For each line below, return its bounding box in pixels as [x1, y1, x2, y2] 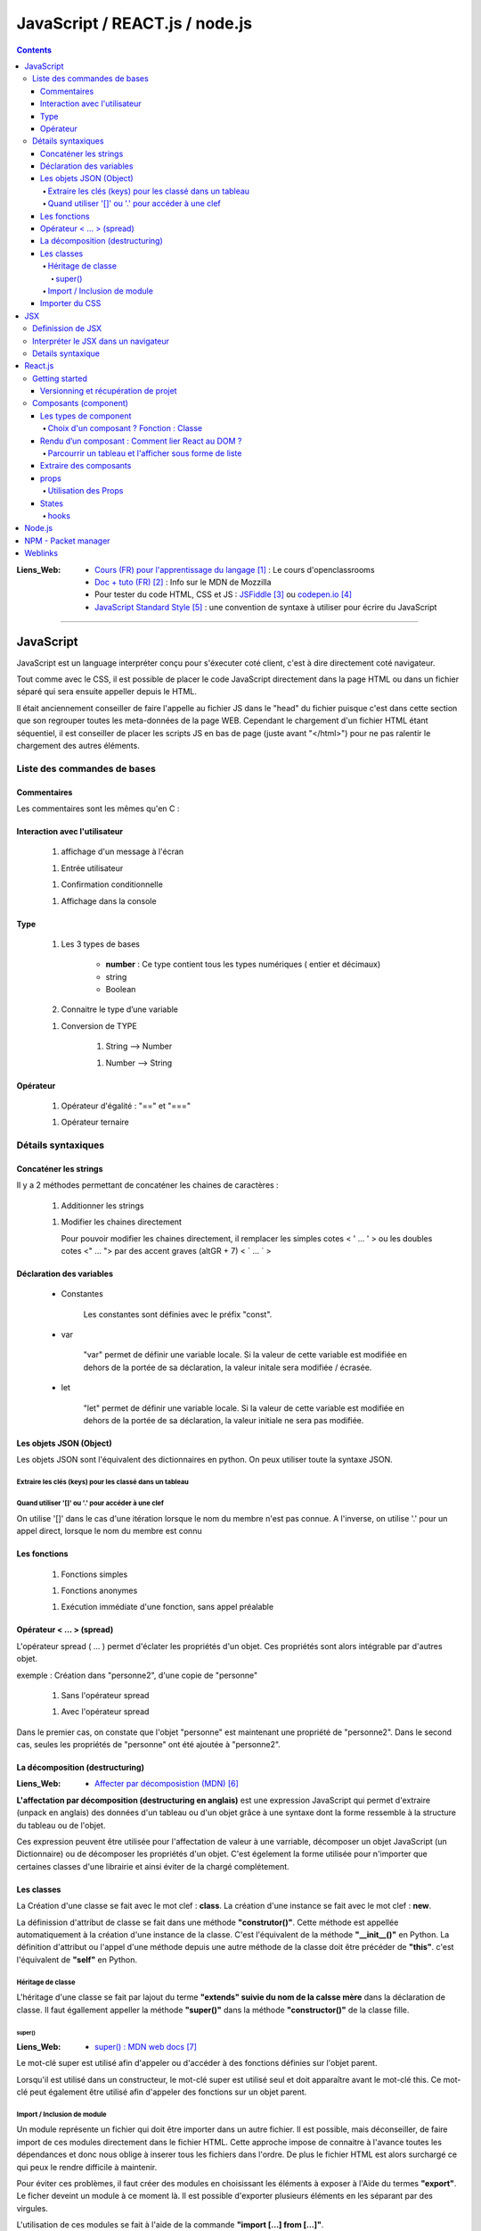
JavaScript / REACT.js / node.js [16, 13, 253, 33]
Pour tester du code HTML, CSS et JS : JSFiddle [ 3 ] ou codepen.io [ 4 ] [94, 589, 352, 600]
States [40, 498, 64, 509]
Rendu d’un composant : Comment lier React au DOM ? [40, 435, 242, 446]
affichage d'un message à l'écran [61, 846, 184, 857]
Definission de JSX [32, 323, 102, 334]
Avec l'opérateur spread [61, 1706, 150, 1717]
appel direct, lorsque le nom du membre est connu [16, 1526, 202, 1537]
